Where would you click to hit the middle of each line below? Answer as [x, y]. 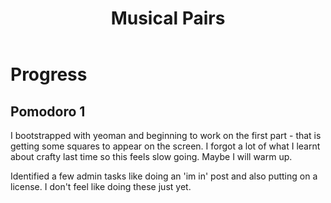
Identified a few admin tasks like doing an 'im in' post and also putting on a [164, 176]
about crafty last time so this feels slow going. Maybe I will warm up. [151, 156]
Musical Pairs [168, 18]
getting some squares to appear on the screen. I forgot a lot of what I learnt [165, 146]
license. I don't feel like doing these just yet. [101, 186]
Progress [49, 74]
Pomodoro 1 [48, 111]
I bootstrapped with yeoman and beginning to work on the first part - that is [166, 135]
